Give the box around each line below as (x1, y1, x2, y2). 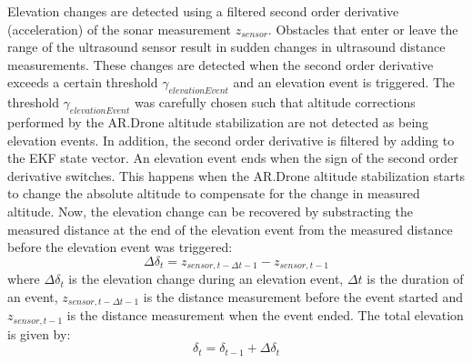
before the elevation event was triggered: (7, 237, 233, 257)
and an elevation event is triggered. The (233, 73, 456, 92)
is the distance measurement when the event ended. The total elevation (66, 306, 464, 325)
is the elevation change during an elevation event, (68, 269, 344, 288)
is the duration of (367, 269, 464, 288)
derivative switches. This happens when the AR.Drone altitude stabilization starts (7, 166, 466, 185)
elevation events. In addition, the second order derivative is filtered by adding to (7, 130, 455, 149)
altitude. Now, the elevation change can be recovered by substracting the (7, 201, 413, 220)
